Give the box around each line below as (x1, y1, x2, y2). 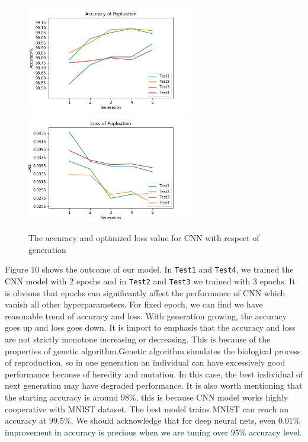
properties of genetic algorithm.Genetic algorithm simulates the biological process (5, 344, 301, 357)
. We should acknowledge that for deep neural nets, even (70, 414, 276, 427)
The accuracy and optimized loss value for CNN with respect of (28, 232, 259, 244)
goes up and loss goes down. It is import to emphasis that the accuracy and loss (5, 321, 296, 334)
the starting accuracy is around (5, 390, 118, 403)
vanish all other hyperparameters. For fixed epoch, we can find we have (5, 298, 263, 310)
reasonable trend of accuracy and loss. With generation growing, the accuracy (5, 309, 287, 322)
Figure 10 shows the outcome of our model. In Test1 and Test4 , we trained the (5, 263, 294, 276)
